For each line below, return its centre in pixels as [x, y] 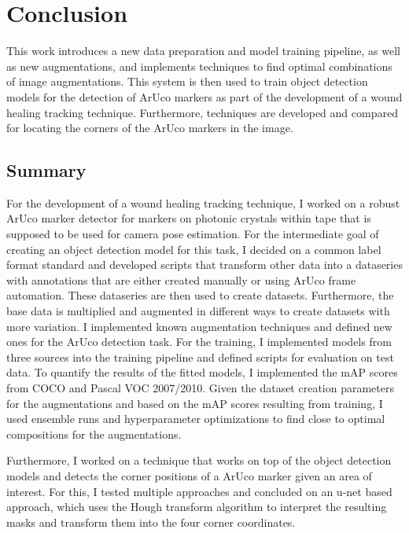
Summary [46, 170]
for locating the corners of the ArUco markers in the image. [150, 128]
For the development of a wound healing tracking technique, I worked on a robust [203, 202]
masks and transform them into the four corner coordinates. [151, 522]
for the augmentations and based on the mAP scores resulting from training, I [195, 403]
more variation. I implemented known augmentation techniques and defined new [199, 326]
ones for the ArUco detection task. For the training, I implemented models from [199, 342]
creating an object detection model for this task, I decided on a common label [194, 249]
